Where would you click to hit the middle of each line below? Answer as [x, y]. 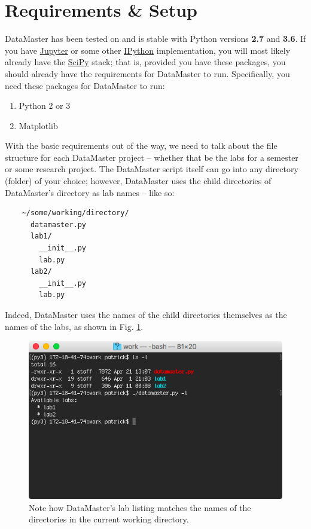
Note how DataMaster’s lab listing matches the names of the [140, 507]
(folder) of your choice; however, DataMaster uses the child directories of [138, 181]
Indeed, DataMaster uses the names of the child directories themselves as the [146, 314]
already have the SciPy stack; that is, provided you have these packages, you [145, 62]
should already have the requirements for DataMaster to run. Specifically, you [147, 73]
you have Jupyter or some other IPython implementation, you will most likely [148, 50]
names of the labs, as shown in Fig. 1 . [74, 326]
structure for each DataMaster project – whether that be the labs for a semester [152, 157]
